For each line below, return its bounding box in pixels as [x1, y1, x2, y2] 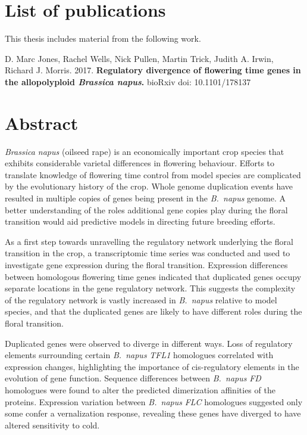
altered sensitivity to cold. [5, 418, 100, 431]
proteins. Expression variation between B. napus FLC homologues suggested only [5, 395, 303, 408]
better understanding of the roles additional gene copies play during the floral [5, 203, 288, 216]
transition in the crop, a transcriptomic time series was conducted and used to [5, 247, 290, 259]
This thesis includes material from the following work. [5, 32, 201, 45]
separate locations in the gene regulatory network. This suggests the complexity [5, 282, 296, 294]
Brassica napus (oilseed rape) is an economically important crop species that [5, 145, 284, 157]
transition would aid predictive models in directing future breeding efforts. [5, 215, 275, 228]
